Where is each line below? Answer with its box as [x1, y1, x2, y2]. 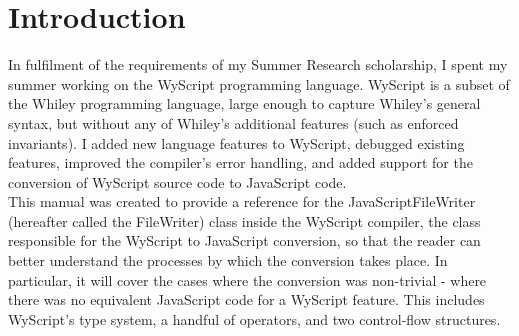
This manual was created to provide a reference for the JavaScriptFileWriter [8, 191, 476, 212]
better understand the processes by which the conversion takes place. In [8, 250, 448, 271]
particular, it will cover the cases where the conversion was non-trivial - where [8, 269, 487, 290]
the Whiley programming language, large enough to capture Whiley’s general [8, 93, 481, 114]
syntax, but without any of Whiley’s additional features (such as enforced [8, 112, 459, 133]
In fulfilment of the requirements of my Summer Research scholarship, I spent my [8, 54, 508, 75]
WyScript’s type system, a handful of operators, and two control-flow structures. [8, 308, 501, 329]
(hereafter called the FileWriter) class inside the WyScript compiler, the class [8, 210, 481, 231]
